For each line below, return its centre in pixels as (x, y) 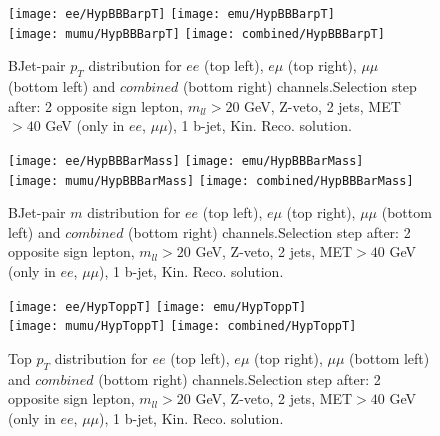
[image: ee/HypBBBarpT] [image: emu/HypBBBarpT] (171, 14)
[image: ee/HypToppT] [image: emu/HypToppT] (157, 306)
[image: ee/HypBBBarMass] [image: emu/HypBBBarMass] (186, 160)
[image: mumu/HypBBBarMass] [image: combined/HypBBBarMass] (211, 180)
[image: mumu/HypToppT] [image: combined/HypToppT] (182, 326)
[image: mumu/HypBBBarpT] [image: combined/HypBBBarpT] (196, 33)
